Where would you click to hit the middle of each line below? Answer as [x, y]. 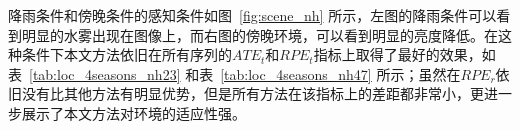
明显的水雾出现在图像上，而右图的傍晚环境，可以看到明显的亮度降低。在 [259, 34]
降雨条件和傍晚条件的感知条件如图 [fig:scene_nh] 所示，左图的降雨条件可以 [252, 15]
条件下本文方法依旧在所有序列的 [126, 54]
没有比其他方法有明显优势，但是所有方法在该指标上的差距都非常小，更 [252, 93]
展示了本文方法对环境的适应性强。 [133, 112]
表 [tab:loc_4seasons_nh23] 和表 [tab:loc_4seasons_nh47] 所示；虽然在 [234, 73]
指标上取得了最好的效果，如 [404, 54]
